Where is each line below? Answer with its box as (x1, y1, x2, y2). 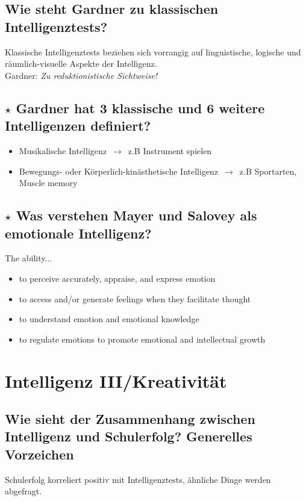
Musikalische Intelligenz (19, 144, 107, 157)
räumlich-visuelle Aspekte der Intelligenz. (5, 57, 157, 70)
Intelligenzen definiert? (5, 116, 151, 135)
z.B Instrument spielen (128, 144, 212, 157)
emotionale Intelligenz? (5, 223, 152, 242)
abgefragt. (5, 485, 42, 497)
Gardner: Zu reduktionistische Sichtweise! (5, 69, 158, 81)
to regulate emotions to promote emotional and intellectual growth (19, 332, 266, 345)
